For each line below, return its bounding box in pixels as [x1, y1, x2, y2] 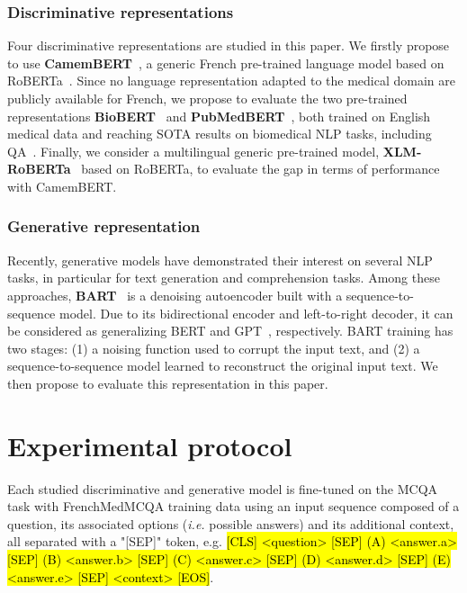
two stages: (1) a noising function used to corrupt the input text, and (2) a [7, 338, 420, 357]
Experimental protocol [7, 427, 292, 463]
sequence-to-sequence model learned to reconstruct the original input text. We [7, 356, 438, 375]
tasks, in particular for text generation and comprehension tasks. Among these [7, 268, 440, 287]
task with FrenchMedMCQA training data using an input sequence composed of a [7, 497, 460, 516]
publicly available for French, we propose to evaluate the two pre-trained [7, 89, 408, 107]
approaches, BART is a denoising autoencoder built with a [7, 285, 343, 304]
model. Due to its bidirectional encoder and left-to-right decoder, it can [59, 303, 454, 322]
